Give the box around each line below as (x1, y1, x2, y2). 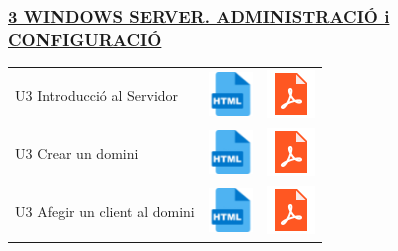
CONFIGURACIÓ (8, 26, 162, 51)
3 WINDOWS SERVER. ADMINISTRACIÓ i (8, 3, 390, 28)
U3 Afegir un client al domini (15, 201, 195, 222)
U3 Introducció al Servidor (15, 85, 179, 106)
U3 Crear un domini (15, 143, 139, 164)
